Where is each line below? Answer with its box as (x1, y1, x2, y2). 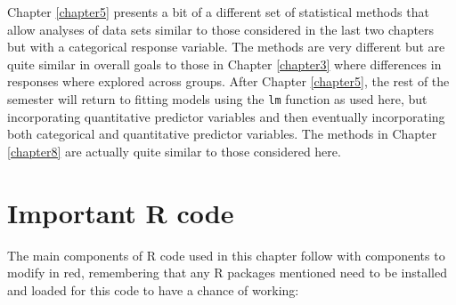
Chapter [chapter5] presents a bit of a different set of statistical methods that (7, 3, 429, 20)
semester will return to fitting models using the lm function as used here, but (7, 89, 427, 108)
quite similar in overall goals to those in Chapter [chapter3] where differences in (7, 54, 442, 73)
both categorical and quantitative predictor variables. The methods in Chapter (7, 124, 437, 143)
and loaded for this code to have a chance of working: (7, 280, 299, 299)
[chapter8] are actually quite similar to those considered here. (7, 141, 341, 160)
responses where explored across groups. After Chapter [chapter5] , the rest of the (7, 72, 450, 91)
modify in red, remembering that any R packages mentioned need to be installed (7, 263, 447, 282)
